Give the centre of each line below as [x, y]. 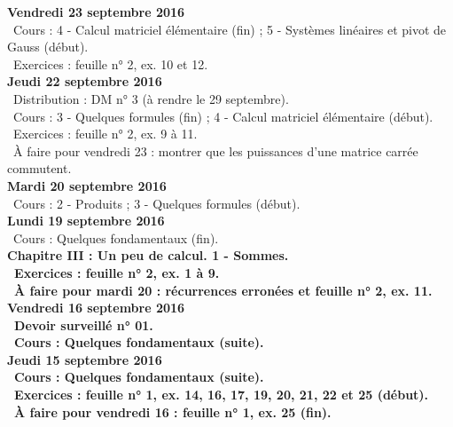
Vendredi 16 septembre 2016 [96, 308]
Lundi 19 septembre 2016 [86, 221]
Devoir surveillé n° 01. [84, 324]
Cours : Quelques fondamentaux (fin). [116, 237]
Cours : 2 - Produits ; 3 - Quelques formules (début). [156, 203]
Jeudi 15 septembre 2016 [85, 359]
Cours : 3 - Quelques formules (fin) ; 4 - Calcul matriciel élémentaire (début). [223, 116]
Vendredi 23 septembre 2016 [96, 12]
